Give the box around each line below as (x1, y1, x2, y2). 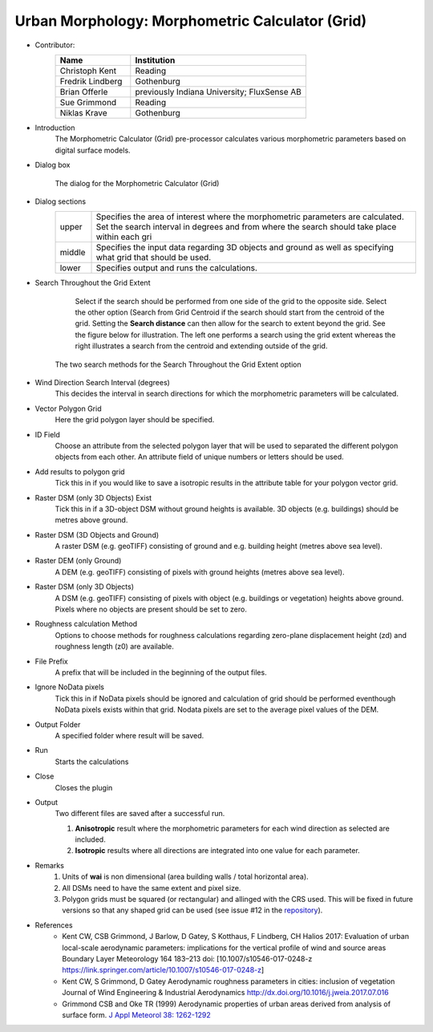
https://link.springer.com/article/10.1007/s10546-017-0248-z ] (62, 965, 265, 975)
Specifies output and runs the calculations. (95, 262, 258, 274)
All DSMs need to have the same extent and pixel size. (62, 883, 241, 892)
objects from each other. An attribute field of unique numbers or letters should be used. (55, 452, 344, 461)
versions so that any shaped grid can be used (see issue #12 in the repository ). (62, 905, 323, 915)
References (34, 920, 73, 930)
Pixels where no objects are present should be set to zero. (55, 604, 248, 614)
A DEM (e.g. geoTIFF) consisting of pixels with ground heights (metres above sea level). (55, 567, 345, 577)
